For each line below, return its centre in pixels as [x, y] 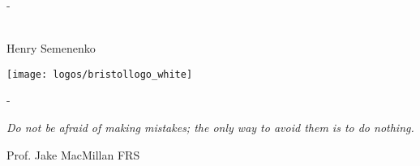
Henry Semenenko [51, 48]
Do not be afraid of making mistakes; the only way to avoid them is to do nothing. [210, 128]
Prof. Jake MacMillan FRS [73, 154]
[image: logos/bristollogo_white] [100, 74]
